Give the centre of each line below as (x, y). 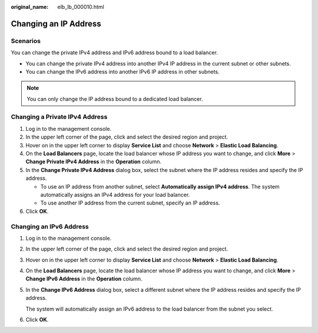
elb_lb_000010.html (81, 7)
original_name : (30, 7)
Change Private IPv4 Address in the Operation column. (94, 161)
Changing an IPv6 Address (50, 226)
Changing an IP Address (56, 24)
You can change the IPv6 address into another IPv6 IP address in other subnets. (123, 71)
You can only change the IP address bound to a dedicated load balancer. (115, 99)
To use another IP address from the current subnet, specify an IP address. (130, 203)
